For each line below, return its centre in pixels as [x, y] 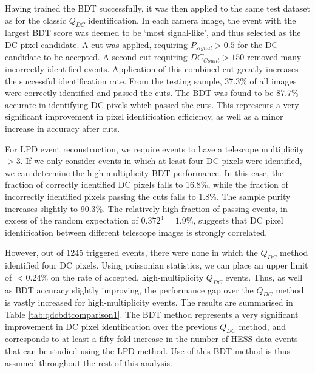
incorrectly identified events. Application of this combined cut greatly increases [152, 69]
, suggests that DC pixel [238, 220]
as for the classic [36, 20]
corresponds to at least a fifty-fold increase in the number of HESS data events [151, 339]
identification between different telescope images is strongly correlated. [136, 232]
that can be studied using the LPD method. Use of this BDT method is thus [148, 350]
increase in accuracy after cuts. [63, 128]
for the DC [258, 44]
